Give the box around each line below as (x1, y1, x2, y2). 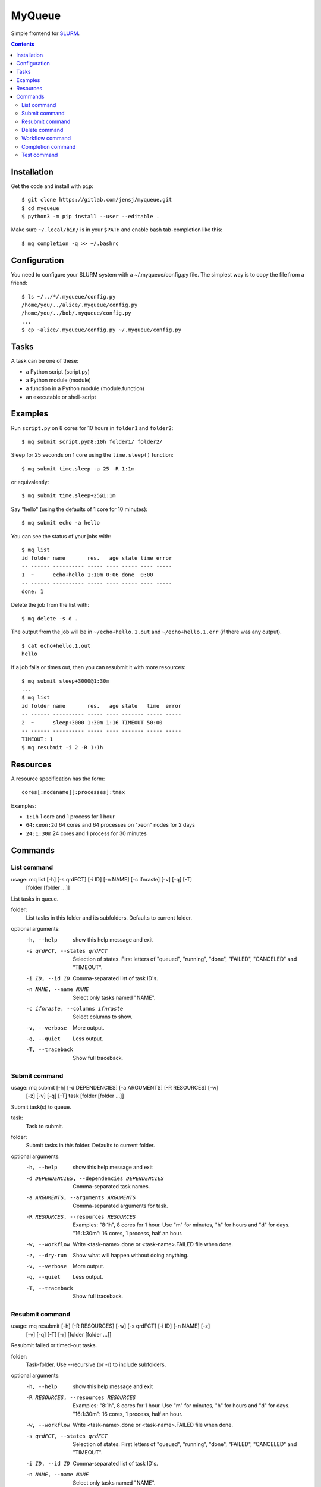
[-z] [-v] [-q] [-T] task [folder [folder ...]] (26, 1092, 124, 1100)
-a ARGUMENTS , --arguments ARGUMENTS (26, 1194, 136, 1201)
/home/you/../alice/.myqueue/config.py (21, 301, 138, 308)
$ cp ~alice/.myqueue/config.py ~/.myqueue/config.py (21, 327, 181, 333)
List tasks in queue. (11, 895, 59, 902)
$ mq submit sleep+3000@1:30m (21, 677, 110, 684)
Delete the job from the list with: (11, 601, 89, 608)
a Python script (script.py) (26, 368, 90, 375)
